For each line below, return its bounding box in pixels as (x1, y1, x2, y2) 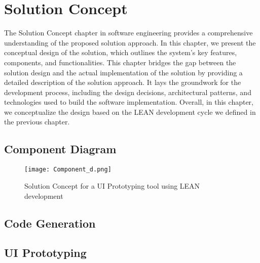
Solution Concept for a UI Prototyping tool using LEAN (24, 180, 200, 191)
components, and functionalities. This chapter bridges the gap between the (4, 57, 236, 67)
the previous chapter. (4, 116, 70, 127)
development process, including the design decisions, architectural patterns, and (4, 86, 251, 97)
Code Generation (4, 215, 96, 231)
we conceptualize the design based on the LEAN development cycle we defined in (4, 106, 256, 117)
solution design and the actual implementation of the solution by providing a (4, 67, 243, 77)
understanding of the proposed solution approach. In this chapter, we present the (4, 37, 256, 48)
